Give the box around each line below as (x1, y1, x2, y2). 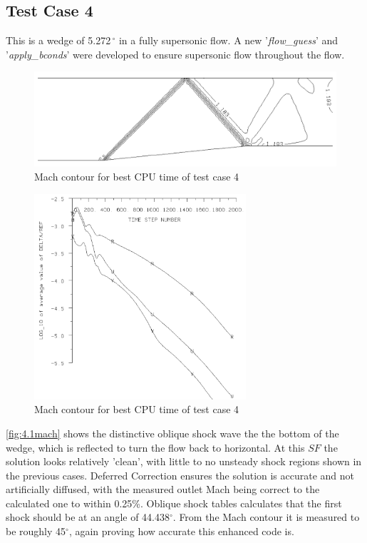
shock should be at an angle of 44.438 (6, 509, 170, 524)
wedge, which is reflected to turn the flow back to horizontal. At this (6, 440, 305, 455)
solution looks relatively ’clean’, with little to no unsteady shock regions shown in (6, 454, 362, 469)
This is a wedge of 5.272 (6, 33, 111, 48)
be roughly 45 (6, 524, 66, 539)
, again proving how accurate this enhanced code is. (68, 524, 294, 539)
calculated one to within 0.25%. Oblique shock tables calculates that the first (6, 495, 342, 510)
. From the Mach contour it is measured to (172, 509, 360, 524)
